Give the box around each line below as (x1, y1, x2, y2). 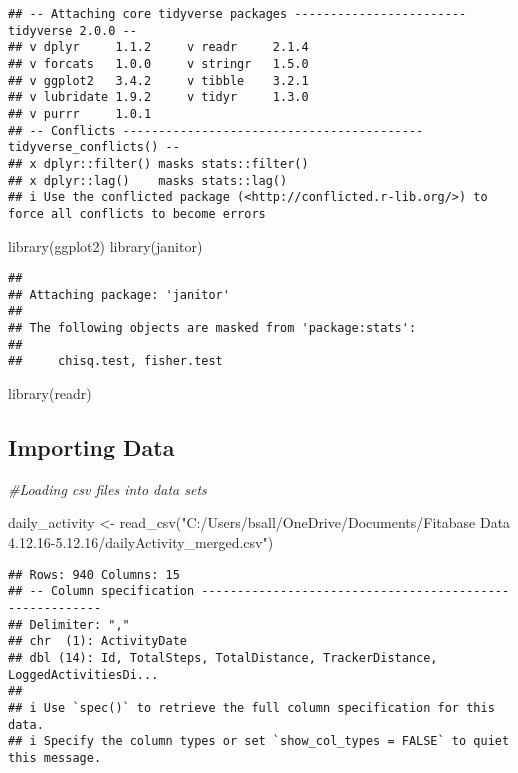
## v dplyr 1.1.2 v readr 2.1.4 (8, 40, 309, 55)
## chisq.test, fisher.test (8, 354, 223, 369)
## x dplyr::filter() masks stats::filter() (8, 156, 309, 171)
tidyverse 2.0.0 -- (8, 23, 137, 38)
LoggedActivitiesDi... (8, 667, 159, 682)
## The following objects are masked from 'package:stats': (8, 321, 417, 336)
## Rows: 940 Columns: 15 (8, 567, 180, 582)
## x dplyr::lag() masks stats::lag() (8, 173, 288, 188)
